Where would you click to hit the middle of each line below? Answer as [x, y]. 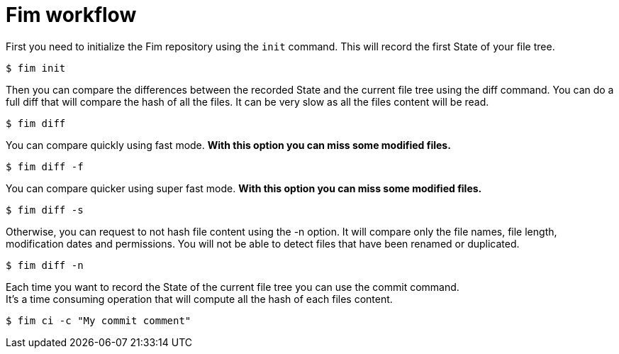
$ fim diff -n [45, 265]
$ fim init [36, 68]
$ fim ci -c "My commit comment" [99, 320]
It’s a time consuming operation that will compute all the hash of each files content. [199, 299]
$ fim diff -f [45, 166]
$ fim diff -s [45, 210]
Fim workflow [71, 15]
